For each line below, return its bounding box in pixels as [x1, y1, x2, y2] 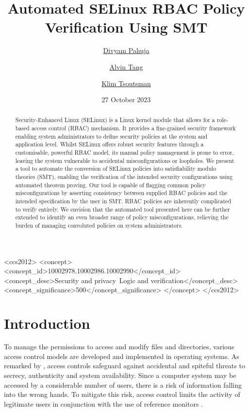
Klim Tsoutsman [101, 78, 151, 88]
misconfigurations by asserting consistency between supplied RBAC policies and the [15, 189, 228, 197]
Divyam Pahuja [103, 45, 149, 55]
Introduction [4, 313, 90, 333]
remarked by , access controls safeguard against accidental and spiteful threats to [4, 360, 245, 371]
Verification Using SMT [45, 17, 208, 37]
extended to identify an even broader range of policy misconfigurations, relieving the [15, 213, 229, 221]
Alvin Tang [109, 61, 143, 72]
